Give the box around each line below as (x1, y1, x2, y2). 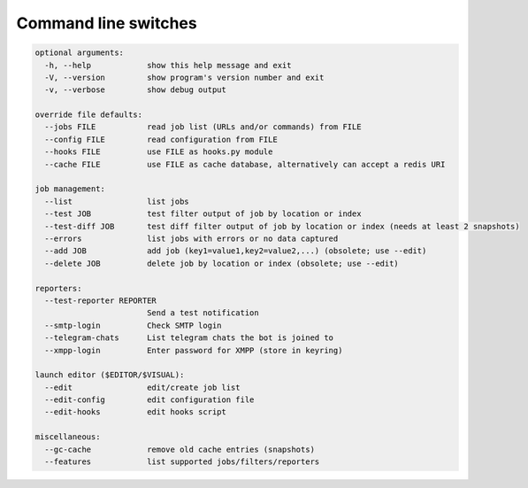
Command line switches (16, 13, 198, 33)
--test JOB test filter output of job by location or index (44, 209, 362, 219)
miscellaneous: (34, 432, 101, 442)
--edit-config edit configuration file (44, 395, 255, 405)
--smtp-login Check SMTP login (44, 320, 222, 330)
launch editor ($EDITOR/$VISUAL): (34, 370, 185, 380)
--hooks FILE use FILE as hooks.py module (44, 147, 273, 157)
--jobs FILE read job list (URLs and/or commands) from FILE (44, 122, 362, 132)
